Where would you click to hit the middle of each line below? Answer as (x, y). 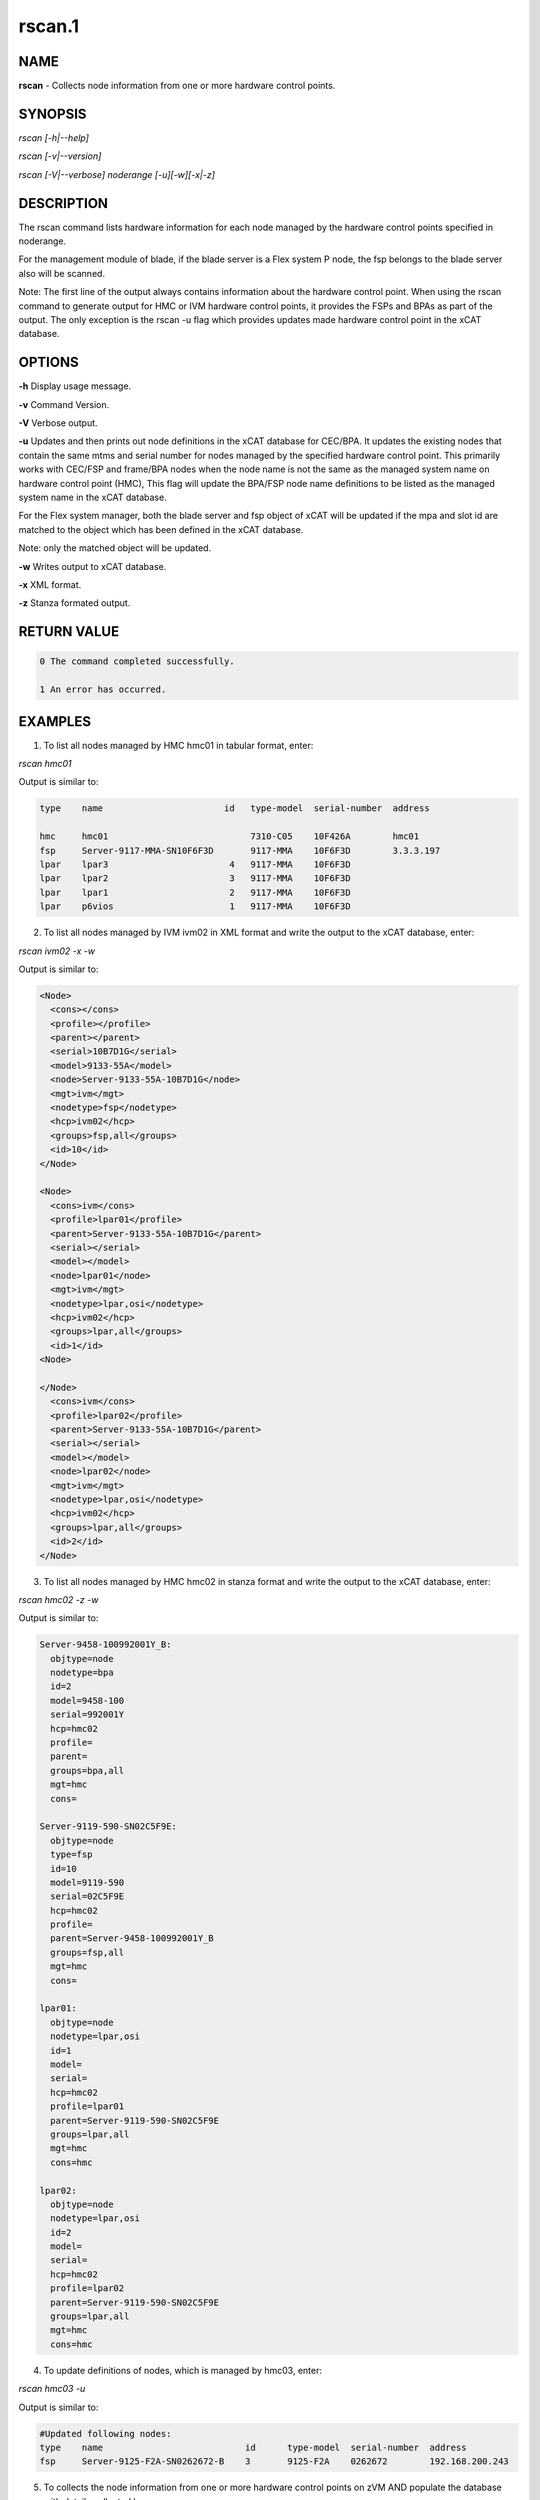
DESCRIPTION (63, 203)
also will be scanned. (61, 273)
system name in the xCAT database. (92, 497)
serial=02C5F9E (87, 1896)
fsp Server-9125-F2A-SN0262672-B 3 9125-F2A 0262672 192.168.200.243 (274, 2461)
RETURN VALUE (69, 631)
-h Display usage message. (75, 386)
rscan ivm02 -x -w (56, 951)
